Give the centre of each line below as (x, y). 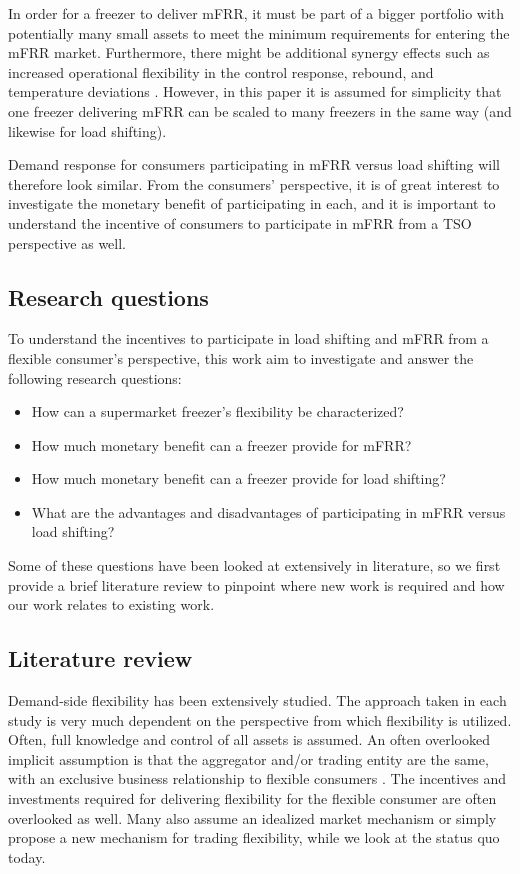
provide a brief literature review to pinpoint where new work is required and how (256, 584)
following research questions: (95, 377)
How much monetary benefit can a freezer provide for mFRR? (221, 444)
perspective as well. (67, 242)
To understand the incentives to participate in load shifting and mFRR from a (248, 338)
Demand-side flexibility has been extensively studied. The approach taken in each (257, 700)
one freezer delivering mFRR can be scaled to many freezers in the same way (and (260, 110)
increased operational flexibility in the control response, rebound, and (221, 71)
